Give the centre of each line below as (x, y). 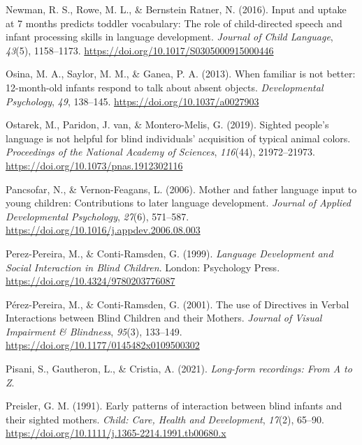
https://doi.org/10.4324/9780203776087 (90, 281)
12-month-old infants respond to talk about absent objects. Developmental (165, 87)
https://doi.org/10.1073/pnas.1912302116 (94, 165)
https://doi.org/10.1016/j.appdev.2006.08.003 (103, 230)
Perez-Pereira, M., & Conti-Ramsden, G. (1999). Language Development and (169, 253)
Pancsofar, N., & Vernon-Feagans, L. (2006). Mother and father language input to (181, 189)
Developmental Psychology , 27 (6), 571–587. (97, 216)
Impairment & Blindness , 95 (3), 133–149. (94, 331)
